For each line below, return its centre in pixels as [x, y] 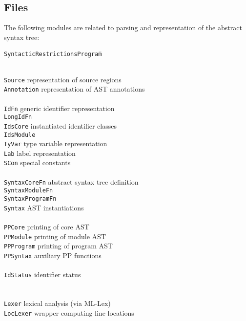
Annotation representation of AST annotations [74, 89]
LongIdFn [18, 117]
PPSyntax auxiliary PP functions [53, 255]
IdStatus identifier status [42, 274]
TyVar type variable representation [56, 143]
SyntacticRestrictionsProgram [53, 54]
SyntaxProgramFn [30, 199]
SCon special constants [37, 162]
